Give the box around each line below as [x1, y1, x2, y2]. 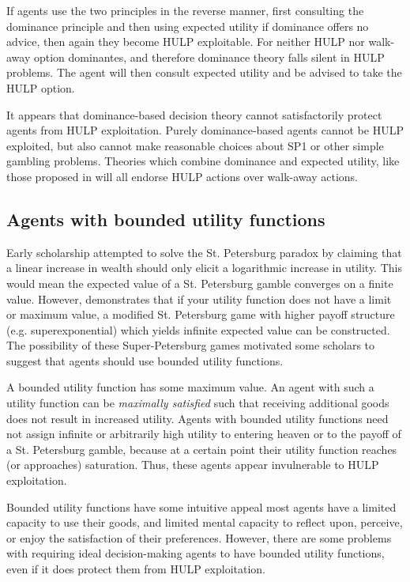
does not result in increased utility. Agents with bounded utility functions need [6, 410, 389, 426]
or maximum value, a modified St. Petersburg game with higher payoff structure [6, 306, 395, 323]
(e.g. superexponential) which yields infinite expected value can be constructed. [6, 321, 390, 338]
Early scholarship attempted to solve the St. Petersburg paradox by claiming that [6, 244, 402, 260]
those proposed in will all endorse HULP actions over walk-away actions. [6, 168, 358, 184]
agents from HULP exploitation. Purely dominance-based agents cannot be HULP [6, 122, 404, 138]
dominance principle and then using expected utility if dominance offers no [6, 17, 369, 34]
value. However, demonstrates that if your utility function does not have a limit [6, 290, 392, 307]
